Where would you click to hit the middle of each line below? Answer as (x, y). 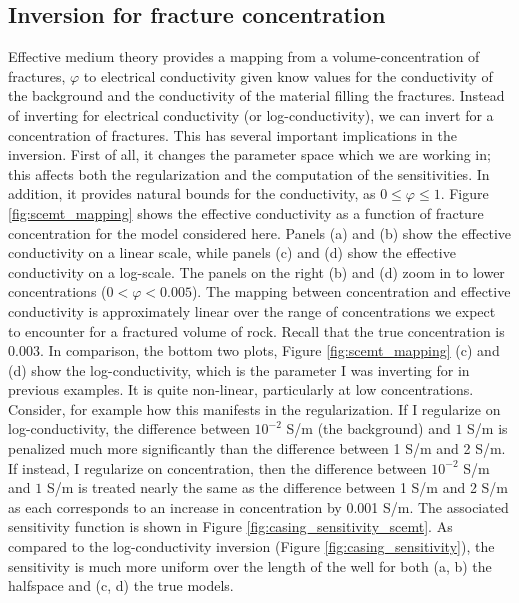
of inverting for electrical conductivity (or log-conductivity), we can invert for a (251, 114)
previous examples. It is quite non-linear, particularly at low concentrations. (241, 389)
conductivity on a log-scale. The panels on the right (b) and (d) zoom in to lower (256, 271)
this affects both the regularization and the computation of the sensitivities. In (249, 173)
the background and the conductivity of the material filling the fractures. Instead (256, 95)
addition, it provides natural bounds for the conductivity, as (192, 193)
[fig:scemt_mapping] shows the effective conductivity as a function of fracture (246, 212)
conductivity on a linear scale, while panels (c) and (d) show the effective (232, 252)
